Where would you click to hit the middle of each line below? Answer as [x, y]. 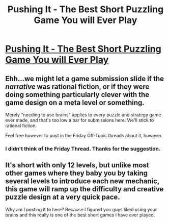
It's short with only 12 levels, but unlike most [77, 165]
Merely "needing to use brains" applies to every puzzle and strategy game [83, 115]
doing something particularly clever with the [77, 95]
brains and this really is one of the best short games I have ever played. [80, 215]
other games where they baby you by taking [77, 173]
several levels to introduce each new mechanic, [82, 181]
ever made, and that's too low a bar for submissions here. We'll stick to [80, 120]
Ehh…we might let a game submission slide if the [85, 78]
